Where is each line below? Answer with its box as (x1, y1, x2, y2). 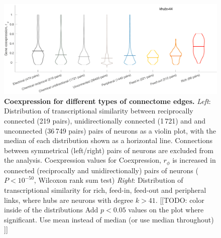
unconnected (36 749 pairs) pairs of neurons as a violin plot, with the (4, 125, 216, 136)
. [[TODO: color (155, 194, 204, 205)
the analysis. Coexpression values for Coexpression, (4, 155, 161, 165)
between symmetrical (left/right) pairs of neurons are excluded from (4, 145, 213, 155)
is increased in (172, 155, 216, 165)
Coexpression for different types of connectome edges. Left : (4, 95, 211, 106)
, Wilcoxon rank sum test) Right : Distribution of (34, 175, 183, 185)
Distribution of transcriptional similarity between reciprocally (4, 105, 193, 116)
